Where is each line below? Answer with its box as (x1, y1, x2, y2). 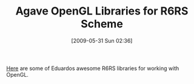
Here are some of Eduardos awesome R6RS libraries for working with (6, 65, 179, 72)
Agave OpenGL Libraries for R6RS (15, 4, 189, 18)
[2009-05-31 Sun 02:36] (71, 37, 133, 44)
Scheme (81, 17, 123, 31)
